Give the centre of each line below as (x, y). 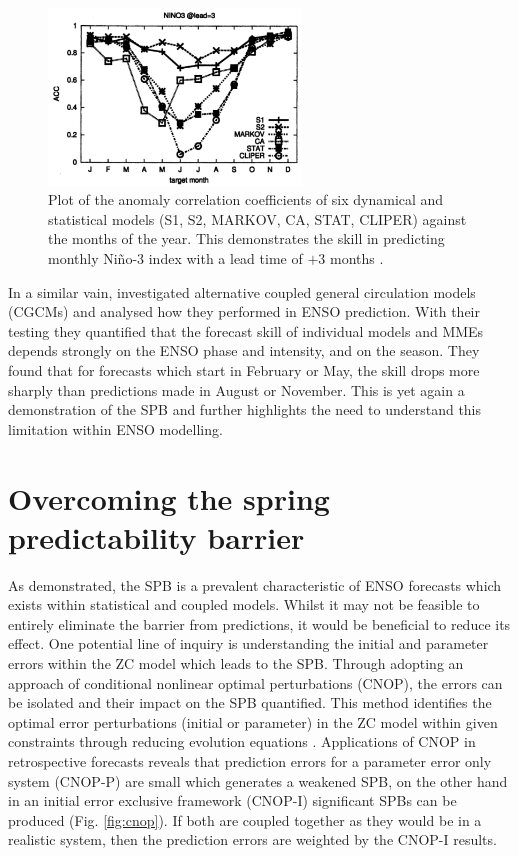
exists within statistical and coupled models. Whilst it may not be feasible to (244, 604)
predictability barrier (156, 536)
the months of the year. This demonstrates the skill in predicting (246, 238)
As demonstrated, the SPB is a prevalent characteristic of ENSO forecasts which (255, 584)
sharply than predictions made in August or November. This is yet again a (236, 389)
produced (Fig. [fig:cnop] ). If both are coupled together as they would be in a (245, 819)
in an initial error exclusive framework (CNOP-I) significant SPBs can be (232, 800)
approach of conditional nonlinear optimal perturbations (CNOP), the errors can (255, 682)
